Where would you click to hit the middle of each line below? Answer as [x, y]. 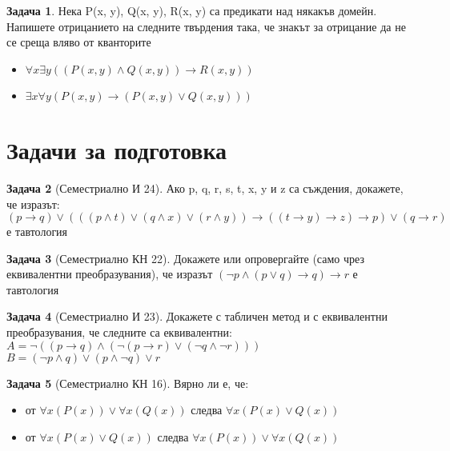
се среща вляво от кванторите [79, 42]
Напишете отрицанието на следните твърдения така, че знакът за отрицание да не [206, 26]
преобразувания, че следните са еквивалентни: [119, 332]
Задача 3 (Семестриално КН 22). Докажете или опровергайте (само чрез [185, 258]
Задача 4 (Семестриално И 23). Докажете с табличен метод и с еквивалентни [197, 316]
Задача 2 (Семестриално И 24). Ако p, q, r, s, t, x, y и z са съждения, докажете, [205, 188]
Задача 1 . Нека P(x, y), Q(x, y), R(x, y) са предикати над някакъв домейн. [192, 10]
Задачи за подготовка [117, 149]
